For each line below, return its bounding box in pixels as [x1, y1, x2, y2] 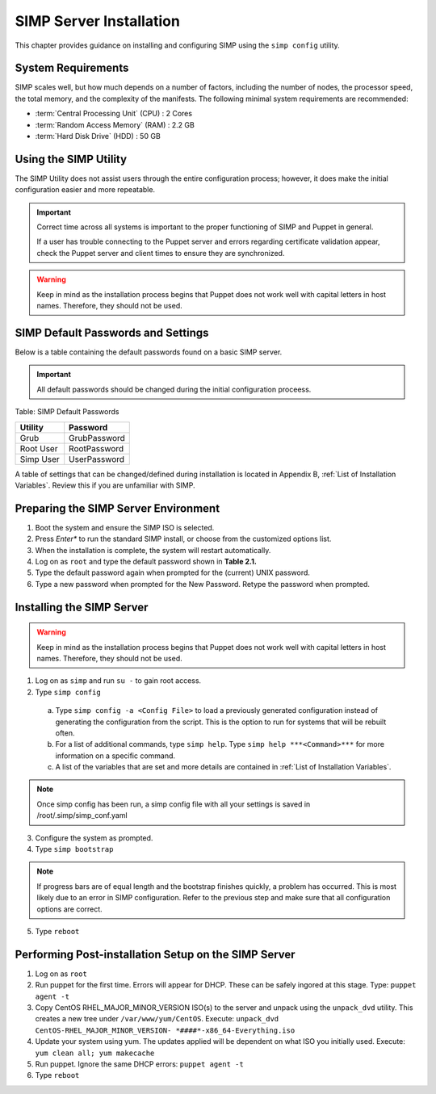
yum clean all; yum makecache [35, 1048, 155, 1058]
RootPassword [69, 442, 124, 454]
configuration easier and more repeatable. [15, 185, 156, 195]
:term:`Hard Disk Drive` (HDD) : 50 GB [35, 132, 161, 141]
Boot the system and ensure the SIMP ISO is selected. [35, 522, 215, 532]
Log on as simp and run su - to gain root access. [35, 676, 202, 685]
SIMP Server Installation [15, 12, 181, 30]
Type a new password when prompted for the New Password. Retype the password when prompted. [35, 579, 371, 589]
